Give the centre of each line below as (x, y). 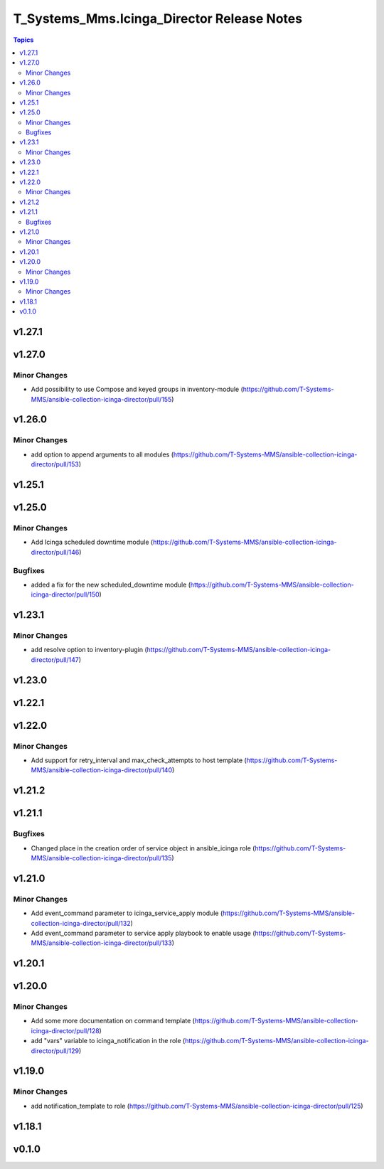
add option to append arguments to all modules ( (102, 454)
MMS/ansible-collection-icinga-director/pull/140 (102, 770)
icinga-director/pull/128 (65, 1030)
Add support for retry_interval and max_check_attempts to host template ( (139, 760)
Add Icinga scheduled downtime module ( (92, 542)
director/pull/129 (55, 1051)
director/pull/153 (55, 464)
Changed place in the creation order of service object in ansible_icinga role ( (143, 848)
